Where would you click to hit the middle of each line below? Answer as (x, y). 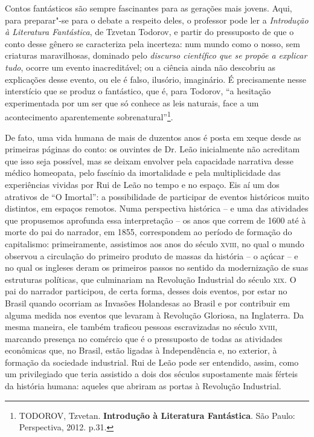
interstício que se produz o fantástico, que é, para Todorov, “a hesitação (138, 91)
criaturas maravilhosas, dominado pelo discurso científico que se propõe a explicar (156, 55)
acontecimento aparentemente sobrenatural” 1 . (89, 116)
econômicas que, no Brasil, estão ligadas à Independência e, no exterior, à (141, 350)
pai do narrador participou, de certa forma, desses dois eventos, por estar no (146, 291)
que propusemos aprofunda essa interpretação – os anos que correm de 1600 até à (155, 220)
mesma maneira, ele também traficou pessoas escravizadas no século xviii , (141, 327)
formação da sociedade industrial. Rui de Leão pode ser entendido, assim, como (152, 362)
